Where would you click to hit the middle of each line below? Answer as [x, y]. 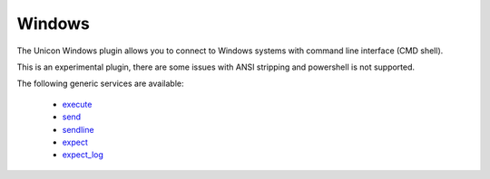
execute [77, 104]
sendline [78, 129]
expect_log [83, 155]
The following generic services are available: [100, 84]
